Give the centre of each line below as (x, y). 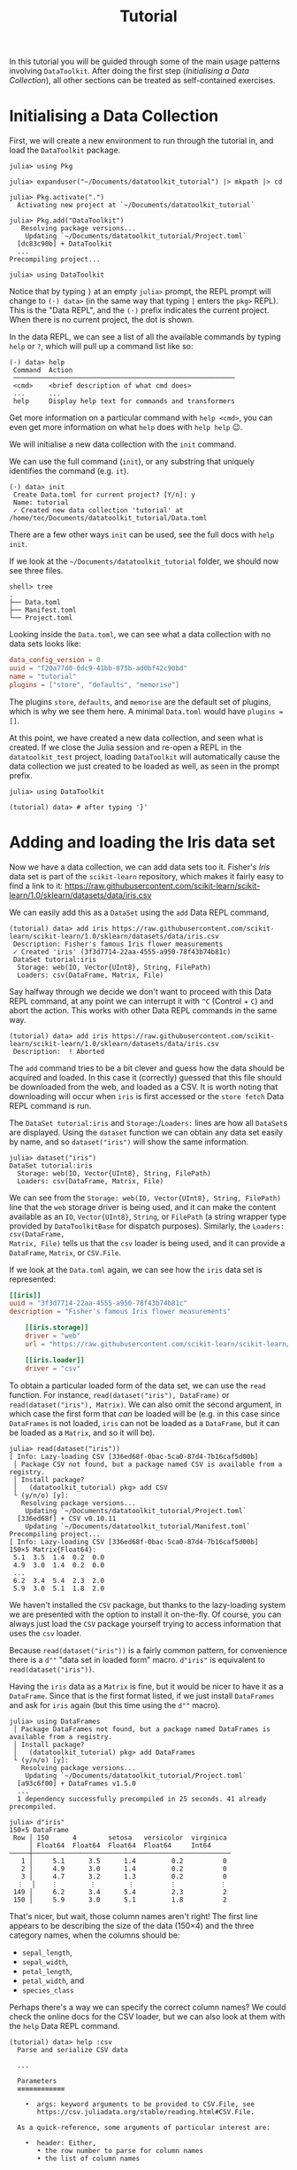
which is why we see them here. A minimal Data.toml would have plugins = (146, 711)
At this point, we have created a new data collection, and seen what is (136, 738)
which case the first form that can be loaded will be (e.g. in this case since (145, 1413)
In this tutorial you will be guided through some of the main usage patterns (145, 62)
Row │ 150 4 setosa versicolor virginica (120, 1838)
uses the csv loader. (46, 1633)
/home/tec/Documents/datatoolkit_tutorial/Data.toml (108, 519)
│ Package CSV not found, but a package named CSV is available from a (148, 1464)
